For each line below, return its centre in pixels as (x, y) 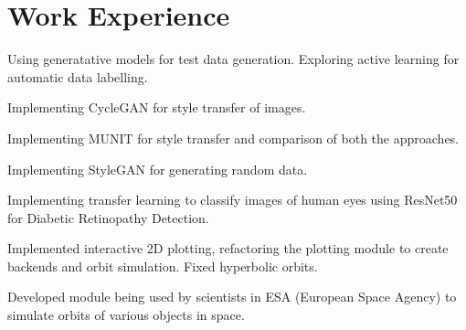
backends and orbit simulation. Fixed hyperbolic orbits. (163, 266)
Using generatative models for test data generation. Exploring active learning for (233, 59)
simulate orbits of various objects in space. (126, 315)
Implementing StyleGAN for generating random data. (158, 169)
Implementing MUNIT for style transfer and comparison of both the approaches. (233, 138)
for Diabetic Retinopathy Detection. (108, 217)
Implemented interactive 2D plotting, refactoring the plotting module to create (228, 248)
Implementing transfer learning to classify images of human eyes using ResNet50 (233, 200)
